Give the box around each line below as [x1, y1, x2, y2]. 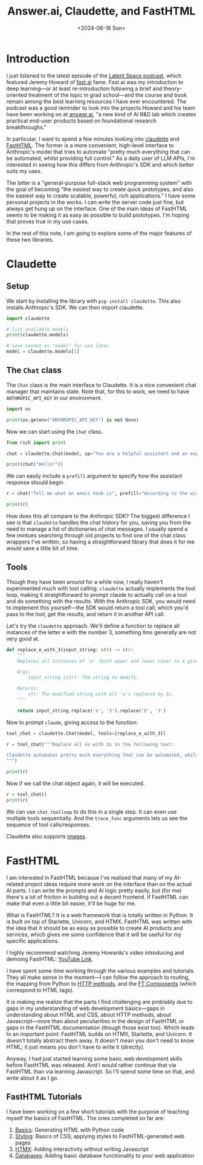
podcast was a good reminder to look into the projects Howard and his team [6, 104, 196, 111]
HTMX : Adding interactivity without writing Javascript [14, 1145, 149, 1152]
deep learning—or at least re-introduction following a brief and [6, 85, 163, 92]
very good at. [6, 635, 40, 642]
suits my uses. [6, 167, 42, 174]
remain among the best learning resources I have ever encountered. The [6, 98, 187, 105]
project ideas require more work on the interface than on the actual [25, 880, 192, 888]
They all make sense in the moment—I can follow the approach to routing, [6, 974, 190, 981]
